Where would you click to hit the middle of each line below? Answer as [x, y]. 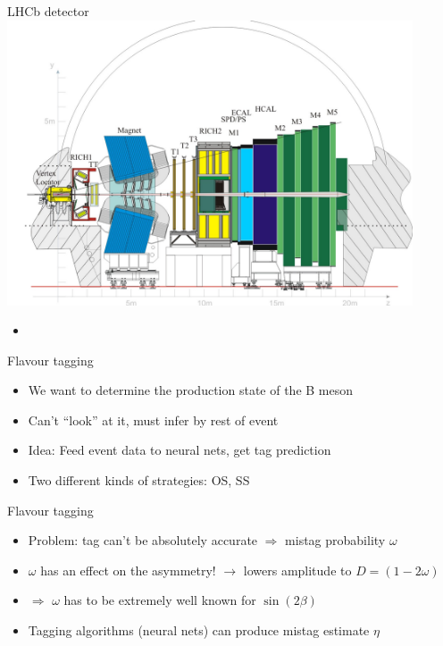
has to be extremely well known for [160, 600]
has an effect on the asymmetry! [128, 570]
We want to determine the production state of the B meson [191, 390]
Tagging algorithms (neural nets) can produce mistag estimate [199, 630]
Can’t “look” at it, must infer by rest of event [153, 419]
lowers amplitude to [297, 570]
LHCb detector [48, 11]
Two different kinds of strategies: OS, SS [139, 480]
